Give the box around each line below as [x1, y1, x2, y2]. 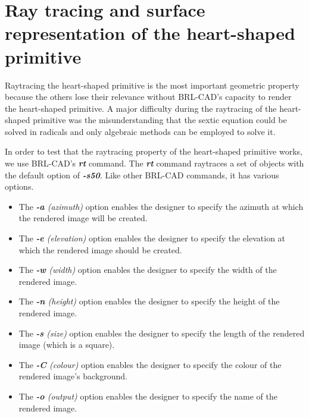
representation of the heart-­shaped [5, 21, 295, 45]
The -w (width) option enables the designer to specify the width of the [18, 263, 277, 276]
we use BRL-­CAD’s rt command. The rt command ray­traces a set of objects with [5, 157, 304, 169]
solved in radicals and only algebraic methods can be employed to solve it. [5, 125, 276, 137]
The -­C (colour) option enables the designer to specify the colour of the [18, 358, 282, 370]
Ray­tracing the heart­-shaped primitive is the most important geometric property [5, 78, 299, 91]
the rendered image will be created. [18, 212, 148, 224]
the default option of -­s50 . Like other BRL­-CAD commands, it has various [5, 168, 279, 181]
